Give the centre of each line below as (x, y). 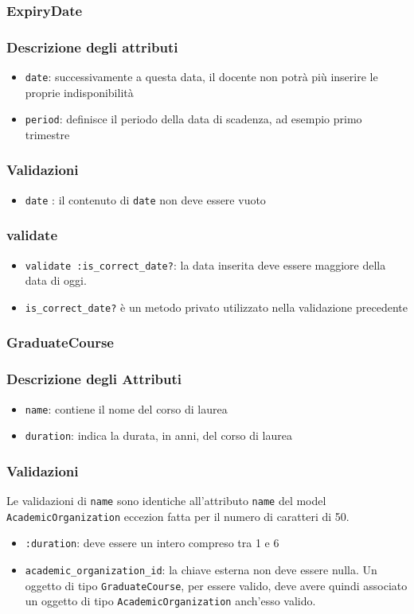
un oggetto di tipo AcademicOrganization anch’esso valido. (170, 601)
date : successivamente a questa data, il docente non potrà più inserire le (201, 77)
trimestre (47, 134)
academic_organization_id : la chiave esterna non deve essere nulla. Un (201, 570)
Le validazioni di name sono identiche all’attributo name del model (166, 501)
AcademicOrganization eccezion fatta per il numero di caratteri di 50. (178, 516)
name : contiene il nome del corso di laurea (126, 408)
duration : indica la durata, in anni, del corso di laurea (158, 435)
